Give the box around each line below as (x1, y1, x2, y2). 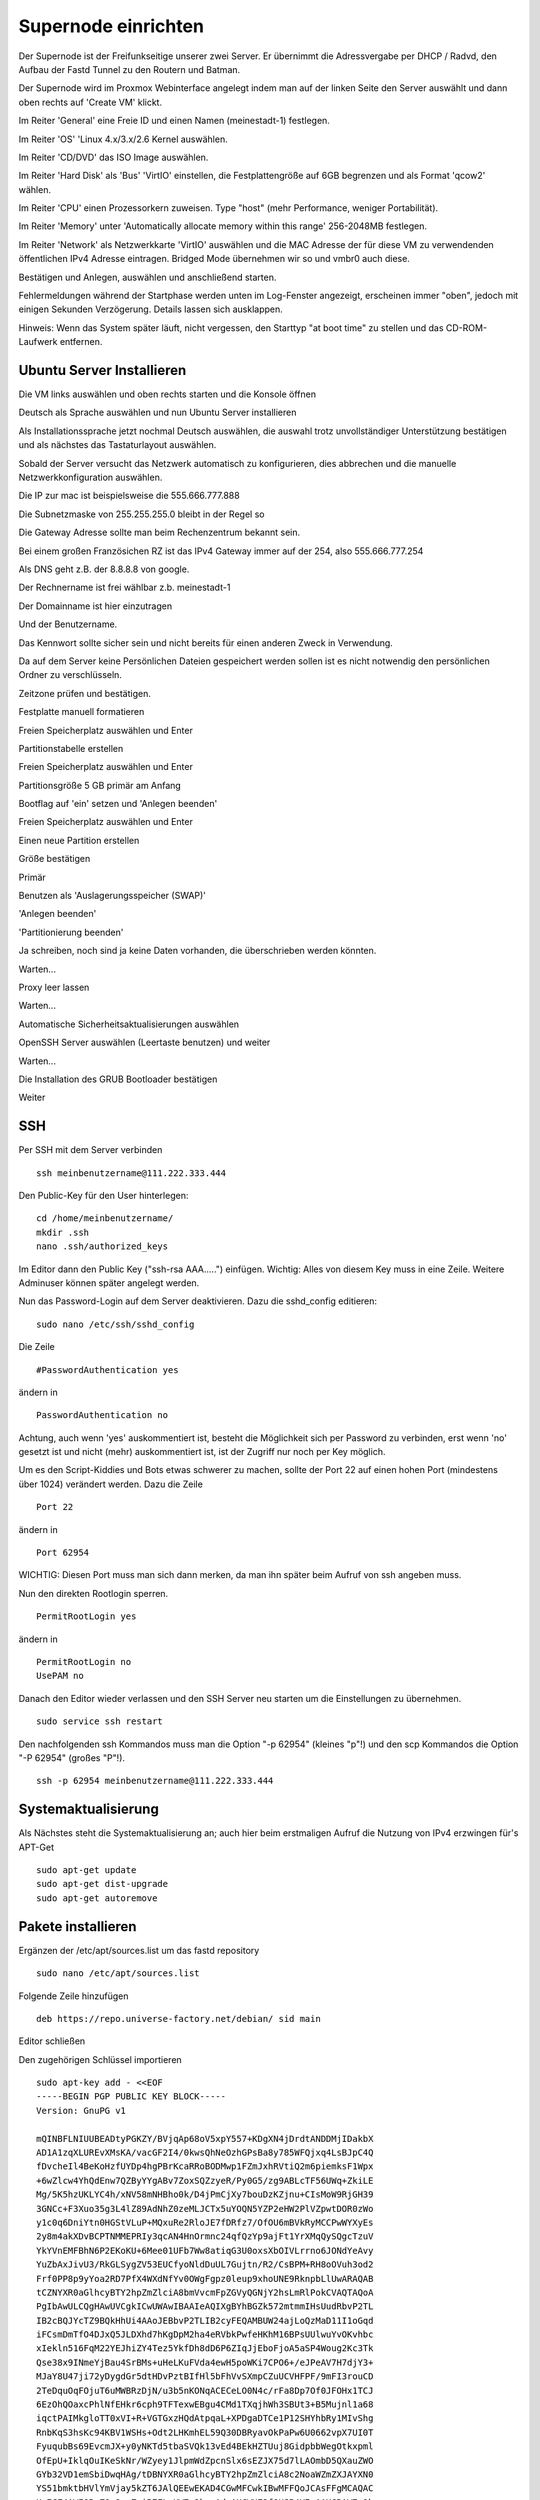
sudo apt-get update (36, 1865, 137, 1876)
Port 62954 (36, 1547, 90, 1559)
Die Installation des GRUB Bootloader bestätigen (18, 1073, 218, 1085)
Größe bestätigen (18, 853, 91, 865)
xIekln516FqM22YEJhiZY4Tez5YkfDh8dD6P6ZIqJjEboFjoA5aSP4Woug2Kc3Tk (36, 2343, 374, 2354)
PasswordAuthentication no (36, 1410, 169, 1421)
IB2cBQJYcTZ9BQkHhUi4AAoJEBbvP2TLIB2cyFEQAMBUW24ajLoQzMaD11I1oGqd (36, 2315, 374, 2326)
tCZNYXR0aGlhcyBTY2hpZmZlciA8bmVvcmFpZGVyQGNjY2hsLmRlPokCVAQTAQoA (36, 2286, 374, 2298)
